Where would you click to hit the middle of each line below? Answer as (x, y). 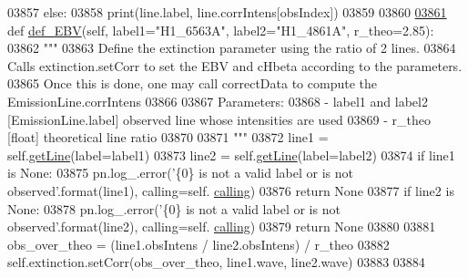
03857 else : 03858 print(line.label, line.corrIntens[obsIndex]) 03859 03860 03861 (227, 12)
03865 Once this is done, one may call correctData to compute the (192, 83)
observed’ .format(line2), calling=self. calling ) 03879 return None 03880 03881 (222, 227)
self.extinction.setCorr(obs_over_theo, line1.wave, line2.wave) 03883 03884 (216, 262)
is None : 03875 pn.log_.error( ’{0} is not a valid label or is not (180, 173)
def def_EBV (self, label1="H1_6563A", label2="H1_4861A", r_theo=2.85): (221, 30)
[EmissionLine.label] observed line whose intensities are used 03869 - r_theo (219, 119)
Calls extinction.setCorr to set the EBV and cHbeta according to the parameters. (235, 65)
